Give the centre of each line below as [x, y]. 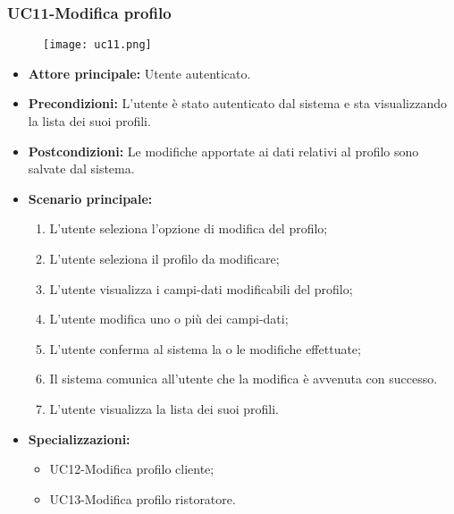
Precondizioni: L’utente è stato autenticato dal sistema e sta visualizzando [237, 103]
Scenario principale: [90, 198]
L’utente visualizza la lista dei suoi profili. [164, 409]
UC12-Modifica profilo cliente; [132, 469]
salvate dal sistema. [81, 169]
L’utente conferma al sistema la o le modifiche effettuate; [205, 348]
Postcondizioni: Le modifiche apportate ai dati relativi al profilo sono [223, 151]
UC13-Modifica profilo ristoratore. [143, 498]
